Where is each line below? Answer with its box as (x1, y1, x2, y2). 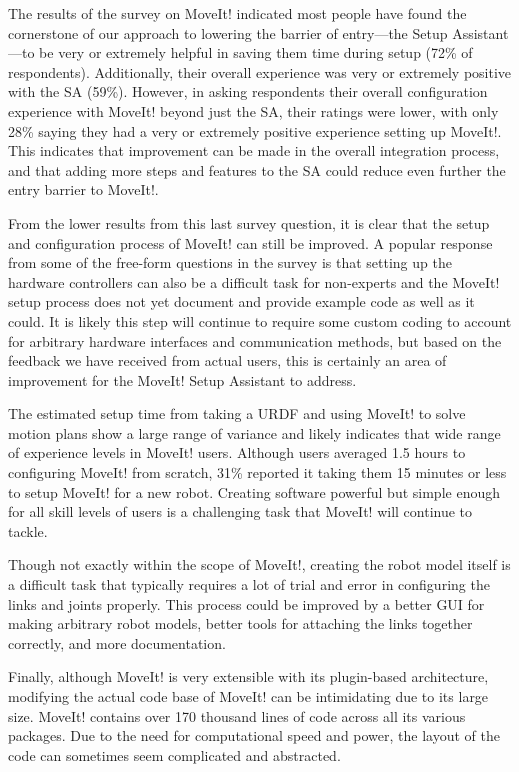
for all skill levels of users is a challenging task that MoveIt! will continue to (8, 501, 473, 522)
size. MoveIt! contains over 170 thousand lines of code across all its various (8, 705, 466, 726)
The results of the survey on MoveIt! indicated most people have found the (8, 3, 467, 23)
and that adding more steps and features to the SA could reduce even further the (8, 159, 506, 180)
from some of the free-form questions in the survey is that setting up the (8, 252, 452, 273)
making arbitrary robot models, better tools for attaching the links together (8, 613, 473, 634)
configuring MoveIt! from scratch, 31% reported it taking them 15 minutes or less (8, 462, 507, 483)
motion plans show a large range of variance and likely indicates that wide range (8, 422, 501, 443)
